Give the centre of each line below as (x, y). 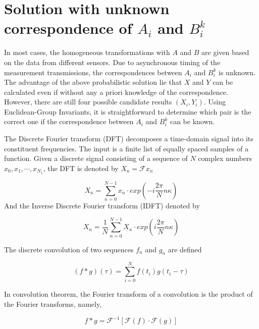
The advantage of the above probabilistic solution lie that (93, 82)
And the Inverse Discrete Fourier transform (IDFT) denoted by (102, 205)
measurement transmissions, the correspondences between (93, 72)
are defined (185, 249)
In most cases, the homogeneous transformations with (87, 52)
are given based (225, 52)
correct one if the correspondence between (69, 121)
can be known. (192, 121)
